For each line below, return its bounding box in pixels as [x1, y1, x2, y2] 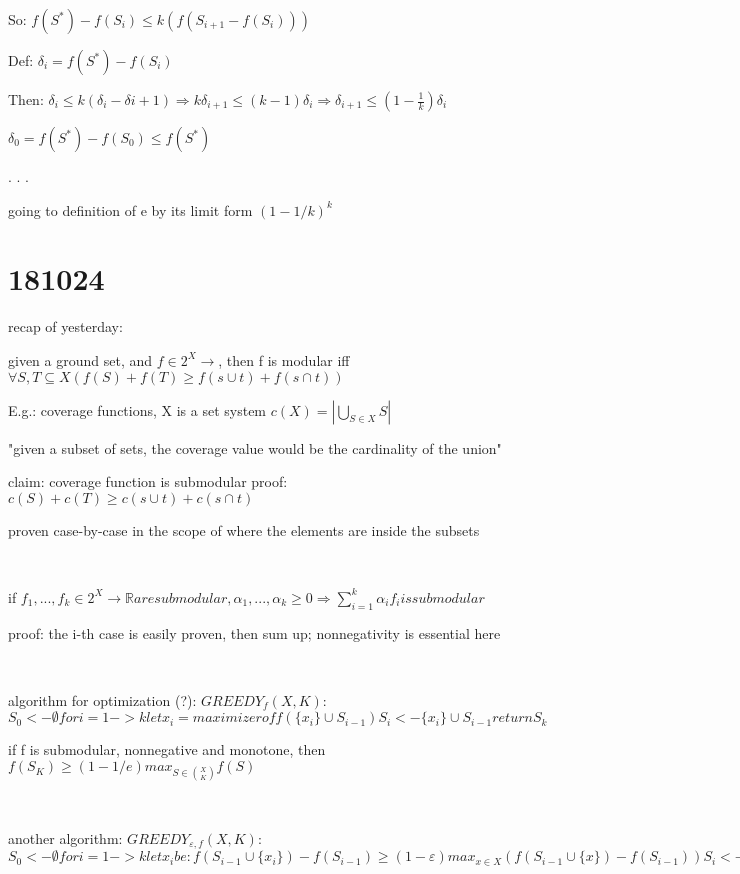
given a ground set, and [8, 349, 153, 370]
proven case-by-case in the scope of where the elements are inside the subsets [8, 519, 480, 540]
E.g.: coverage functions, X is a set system [8, 399, 267, 420]
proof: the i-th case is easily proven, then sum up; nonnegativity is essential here [8, 622, 501, 643]
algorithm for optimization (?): [8, 689, 197, 710]
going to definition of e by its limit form [8, 199, 253, 220]
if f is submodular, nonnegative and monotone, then [8, 739, 326, 760]
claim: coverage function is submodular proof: [8, 471, 288, 492]
